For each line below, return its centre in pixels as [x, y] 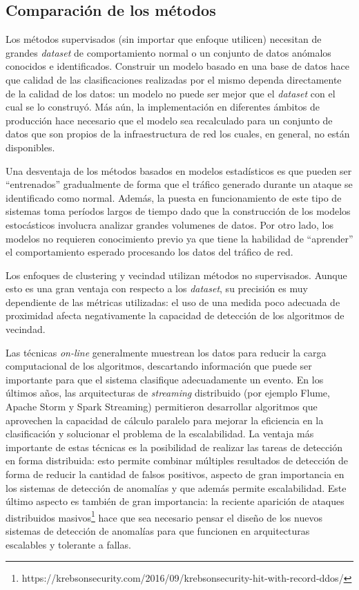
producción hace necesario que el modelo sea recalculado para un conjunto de [169, 120]
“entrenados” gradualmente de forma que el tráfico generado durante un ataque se [179, 184]
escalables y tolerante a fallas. [68, 544]
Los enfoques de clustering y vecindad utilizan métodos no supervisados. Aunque [176, 275]
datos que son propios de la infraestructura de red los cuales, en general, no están [178, 134]
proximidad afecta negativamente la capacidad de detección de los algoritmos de [175, 315]
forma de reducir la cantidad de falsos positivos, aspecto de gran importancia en [175, 474]
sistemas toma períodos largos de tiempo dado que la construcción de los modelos [178, 211]
